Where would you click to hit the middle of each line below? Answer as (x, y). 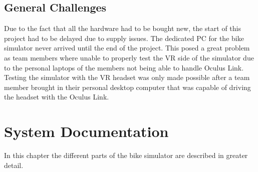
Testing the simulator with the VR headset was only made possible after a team (127, 77)
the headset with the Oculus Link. (57, 97)
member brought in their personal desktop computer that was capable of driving (127, 87)
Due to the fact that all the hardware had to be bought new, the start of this (122, 28)
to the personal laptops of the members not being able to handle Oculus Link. (124, 67)
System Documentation (86, 131)
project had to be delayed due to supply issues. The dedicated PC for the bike (124, 38)
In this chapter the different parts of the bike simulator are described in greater (126, 155)
